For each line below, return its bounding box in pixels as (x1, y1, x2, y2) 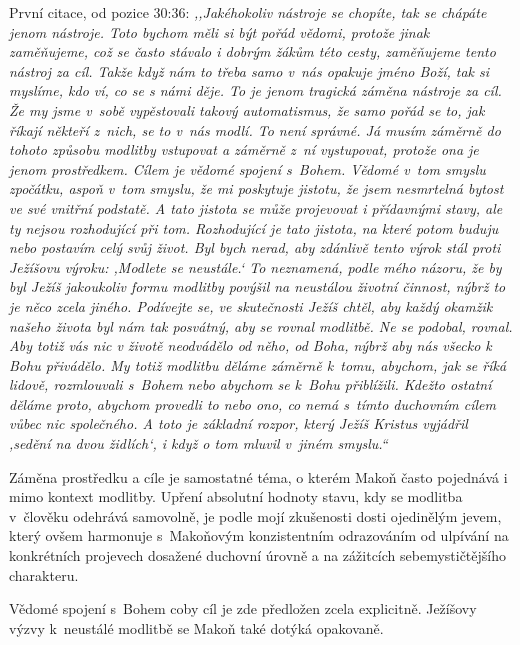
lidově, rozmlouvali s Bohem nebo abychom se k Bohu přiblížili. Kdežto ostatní (9, 374, 492, 395)
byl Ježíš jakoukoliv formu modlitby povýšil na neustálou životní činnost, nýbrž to (9, 276, 506, 297)
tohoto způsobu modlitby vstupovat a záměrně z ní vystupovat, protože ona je (9, 139, 479, 160)
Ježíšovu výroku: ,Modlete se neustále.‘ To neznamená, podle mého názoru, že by (9, 256, 502, 277)
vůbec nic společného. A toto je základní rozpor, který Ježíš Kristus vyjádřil (9, 413, 468, 434)
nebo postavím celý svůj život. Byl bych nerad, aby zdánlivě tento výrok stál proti (9, 237, 501, 258)
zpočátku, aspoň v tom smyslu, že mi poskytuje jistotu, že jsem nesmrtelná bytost (9, 178, 504, 199)
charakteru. (9, 564, 79, 585)
